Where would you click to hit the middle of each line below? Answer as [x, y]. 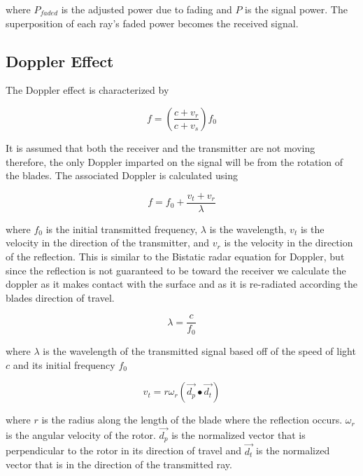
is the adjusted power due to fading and [147, 9]
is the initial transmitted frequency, [122, 229]
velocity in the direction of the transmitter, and [108, 243]
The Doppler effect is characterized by [87, 90]
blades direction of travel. [60, 297]
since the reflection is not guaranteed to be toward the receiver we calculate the [176, 270]
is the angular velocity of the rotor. [81, 434]
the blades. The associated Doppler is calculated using [122, 175]
